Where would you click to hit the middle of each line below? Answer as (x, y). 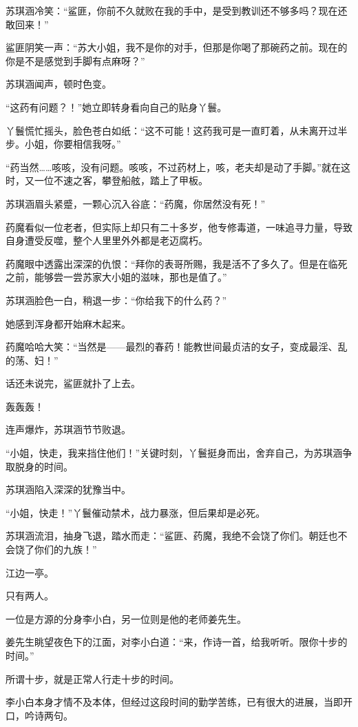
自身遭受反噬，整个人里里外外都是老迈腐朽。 (107, 240)
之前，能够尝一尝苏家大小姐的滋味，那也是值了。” (116, 277)
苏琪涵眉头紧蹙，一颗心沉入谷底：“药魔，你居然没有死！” (136, 203)
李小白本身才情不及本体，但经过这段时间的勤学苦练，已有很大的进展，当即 (174, 702)
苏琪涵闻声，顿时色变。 (59, 84)
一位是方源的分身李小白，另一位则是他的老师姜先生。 (126, 618)
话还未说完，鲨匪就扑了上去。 (73, 383)
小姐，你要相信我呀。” (73, 144)
